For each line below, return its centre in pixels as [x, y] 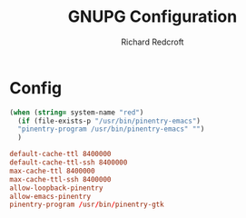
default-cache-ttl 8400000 [60, 154]
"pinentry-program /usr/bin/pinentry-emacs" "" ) [111, 129]
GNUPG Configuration [153, 17]
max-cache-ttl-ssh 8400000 [60, 179]
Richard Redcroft [153, 42]
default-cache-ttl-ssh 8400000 [69, 163]
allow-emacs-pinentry [50, 196]
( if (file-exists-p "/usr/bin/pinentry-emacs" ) [109, 121]
